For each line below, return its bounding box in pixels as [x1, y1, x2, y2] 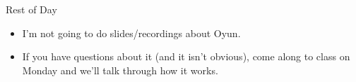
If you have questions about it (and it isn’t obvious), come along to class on [22, 49, 350, 64]
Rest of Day [6, 2, 57, 16]
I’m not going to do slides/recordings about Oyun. [22, 25, 241, 40]
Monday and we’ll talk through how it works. [22, 62, 218, 77]
